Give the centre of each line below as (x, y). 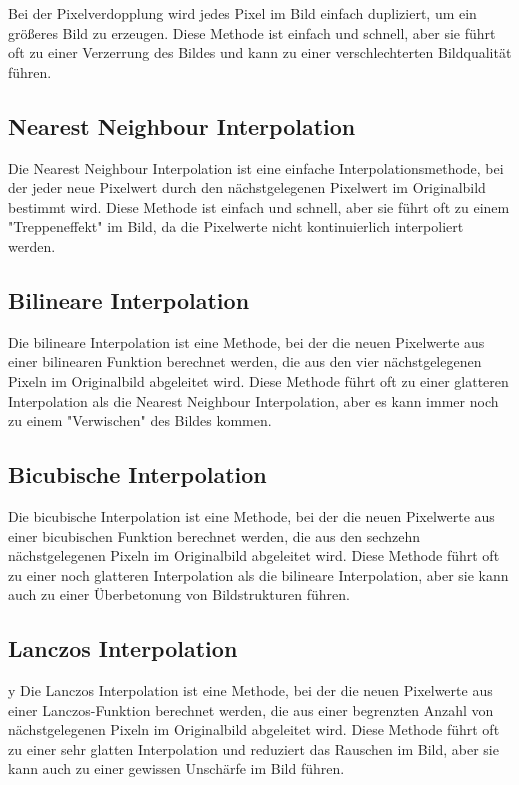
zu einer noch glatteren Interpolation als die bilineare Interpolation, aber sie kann (258, 574)
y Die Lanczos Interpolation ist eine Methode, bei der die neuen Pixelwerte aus (250, 690)
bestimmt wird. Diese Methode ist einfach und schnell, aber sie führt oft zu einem (259, 206)
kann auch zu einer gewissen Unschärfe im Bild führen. (176, 768)
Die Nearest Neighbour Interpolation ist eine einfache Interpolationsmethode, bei (256, 167)
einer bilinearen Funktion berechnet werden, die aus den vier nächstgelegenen (245, 361)
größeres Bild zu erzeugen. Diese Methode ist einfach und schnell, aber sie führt (252, 32)
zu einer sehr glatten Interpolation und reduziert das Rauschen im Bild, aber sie (253, 748)
